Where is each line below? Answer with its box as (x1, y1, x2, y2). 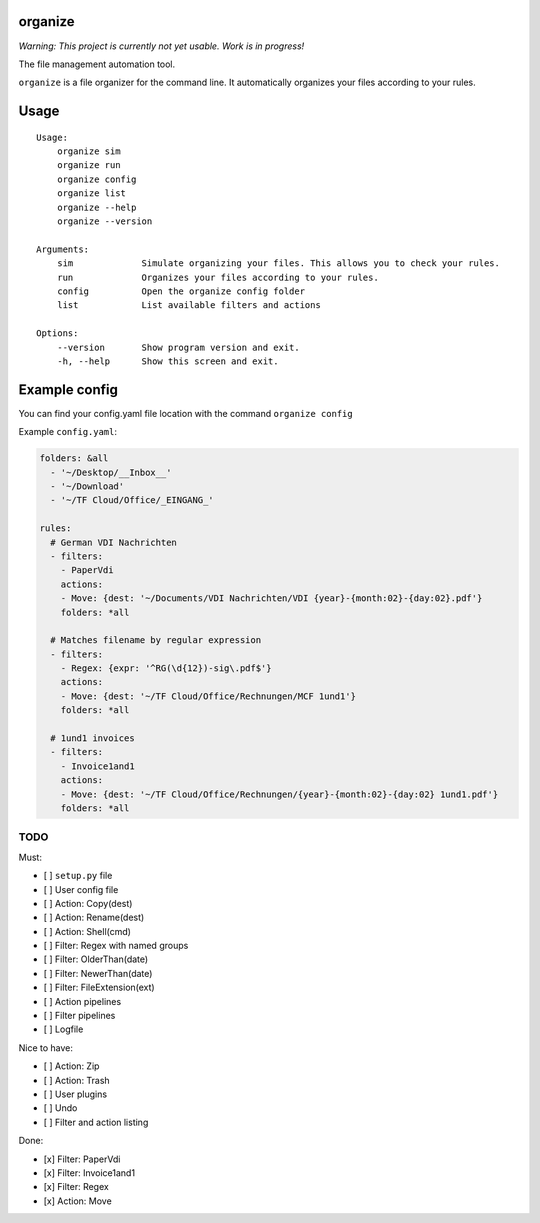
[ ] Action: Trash (43, 1074, 110, 1086)
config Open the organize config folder (56, 286, 305, 297)
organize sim (56, 146, 121, 157)
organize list (56, 188, 127, 199)
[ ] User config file (43, 883, 119, 895)
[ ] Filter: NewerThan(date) (43, 967, 153, 979)
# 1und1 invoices (50, 733, 135, 744)
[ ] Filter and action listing (43, 1116, 149, 1128)
